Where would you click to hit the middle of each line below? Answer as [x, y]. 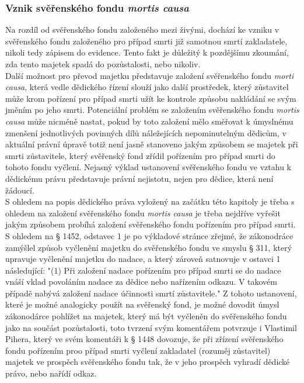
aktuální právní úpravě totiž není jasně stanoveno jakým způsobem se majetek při [152, 144]
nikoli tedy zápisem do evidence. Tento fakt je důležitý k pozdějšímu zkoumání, [147, 52]
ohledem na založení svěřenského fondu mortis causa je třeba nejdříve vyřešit [143, 213]
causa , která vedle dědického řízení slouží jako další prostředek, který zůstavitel [147, 87]
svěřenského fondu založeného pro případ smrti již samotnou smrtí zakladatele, [146, 41]
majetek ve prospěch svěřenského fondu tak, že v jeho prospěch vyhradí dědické [148, 362]
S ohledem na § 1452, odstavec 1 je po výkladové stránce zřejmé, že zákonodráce [149, 235]
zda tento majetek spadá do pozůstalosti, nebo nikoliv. [103, 64]
